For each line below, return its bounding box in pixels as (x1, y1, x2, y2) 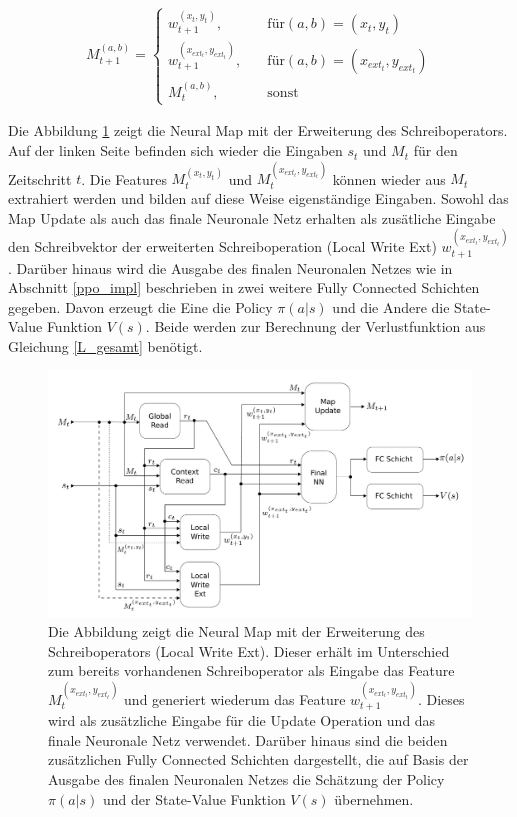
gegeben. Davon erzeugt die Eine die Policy (8, 296, 273, 317)
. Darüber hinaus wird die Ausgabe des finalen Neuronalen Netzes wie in (8, 257, 453, 278)
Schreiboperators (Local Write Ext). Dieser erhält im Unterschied (48, 640, 450, 661)
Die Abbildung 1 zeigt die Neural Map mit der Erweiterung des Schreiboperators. (8, 120, 508, 141)
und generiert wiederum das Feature (124, 688, 346, 709)
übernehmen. (334, 788, 414, 809)
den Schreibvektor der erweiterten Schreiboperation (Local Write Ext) (8, 236, 437, 257)
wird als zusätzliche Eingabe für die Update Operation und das (48, 710, 436, 731)
